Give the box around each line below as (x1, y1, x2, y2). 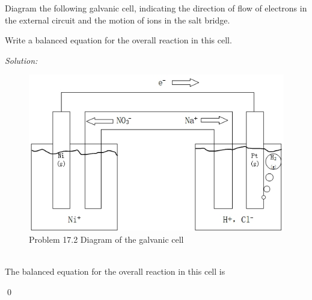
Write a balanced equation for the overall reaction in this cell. (5, 34, 232, 46)
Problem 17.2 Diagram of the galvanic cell (29, 233, 184, 246)
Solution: (5, 54, 38, 66)
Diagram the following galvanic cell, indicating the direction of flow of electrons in (5, 2, 307, 14)
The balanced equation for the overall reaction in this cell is (5, 265, 225, 278)
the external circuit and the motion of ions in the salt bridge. (5, 13, 230, 26)
